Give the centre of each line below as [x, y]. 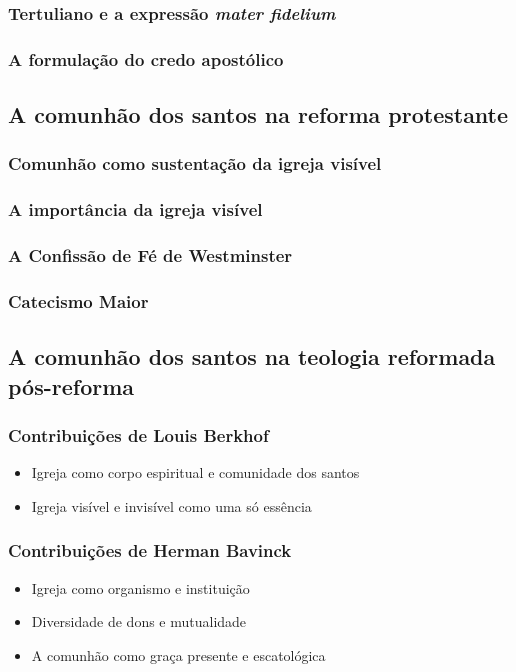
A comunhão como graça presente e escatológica [178, 654]
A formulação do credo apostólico [146, 58]
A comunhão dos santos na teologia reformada [252, 356]
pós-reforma [71, 385]
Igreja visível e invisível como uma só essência [171, 505]
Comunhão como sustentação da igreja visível [195, 163]
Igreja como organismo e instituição [140, 587]
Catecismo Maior [78, 300]
